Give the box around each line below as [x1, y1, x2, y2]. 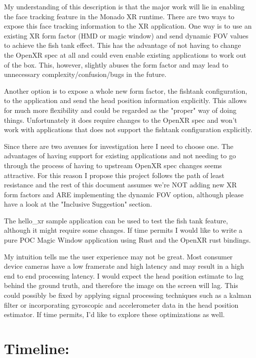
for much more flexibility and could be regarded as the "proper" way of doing [4, 105, 237, 115]
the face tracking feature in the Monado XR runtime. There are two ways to [4, 11, 235, 21]
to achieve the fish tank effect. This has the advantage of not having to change [4, 40, 241, 50]
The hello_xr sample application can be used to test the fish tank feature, [4, 215, 228, 225]
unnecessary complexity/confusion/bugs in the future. [4, 69, 167, 79]
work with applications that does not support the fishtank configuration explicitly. [4, 124, 253, 135]
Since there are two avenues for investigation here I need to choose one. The [4, 141, 234, 151]
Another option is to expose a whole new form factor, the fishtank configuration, [4, 85, 248, 96]
